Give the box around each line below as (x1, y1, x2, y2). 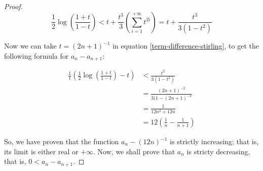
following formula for (4, 50, 69, 61)
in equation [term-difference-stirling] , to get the (112, 40, 259, 51)
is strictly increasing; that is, (170, 136, 259, 146)
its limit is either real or (4, 146, 79, 156)
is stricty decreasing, (186, 146, 250, 156)
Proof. (4, 1, 23, 11)
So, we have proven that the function (4, 136, 119, 146)
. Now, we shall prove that (93, 146, 175, 156)
